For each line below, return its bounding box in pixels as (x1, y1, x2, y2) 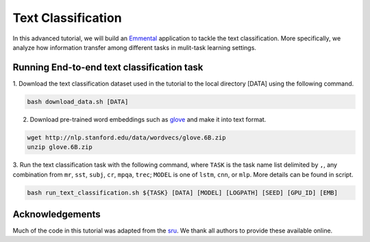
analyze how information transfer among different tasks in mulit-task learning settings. (12, 43, 257, 51)
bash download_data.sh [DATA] (27, 98, 129, 105)
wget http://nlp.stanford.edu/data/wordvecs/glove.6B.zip (27, 133, 226, 142)
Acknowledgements (12, 209, 101, 220)
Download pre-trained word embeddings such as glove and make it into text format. (29, 115, 267, 123)
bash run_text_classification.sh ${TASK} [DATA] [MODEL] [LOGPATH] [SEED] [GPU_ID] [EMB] (27, 189, 338, 196)
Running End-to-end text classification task (12, 62, 203, 73)
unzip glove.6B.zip (27, 144, 92, 151)
